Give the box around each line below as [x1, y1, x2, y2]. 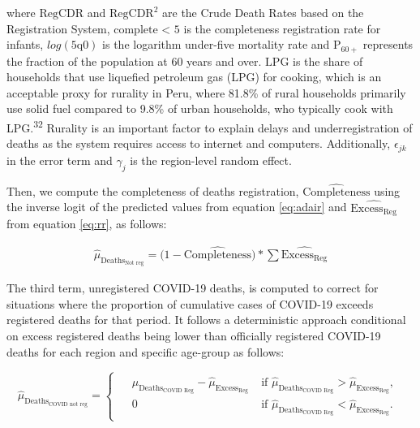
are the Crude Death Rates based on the [162, 4, 364, 20]
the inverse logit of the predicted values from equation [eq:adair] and [6, 198, 347, 215]
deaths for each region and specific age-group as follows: [6, 343, 285, 360]
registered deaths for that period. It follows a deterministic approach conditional [6, 311, 406, 328]
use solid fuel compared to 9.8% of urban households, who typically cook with [6, 100, 393, 117]
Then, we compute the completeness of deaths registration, [6, 182, 299, 199]
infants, [6, 36, 44, 53]
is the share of [293, 52, 363, 69]
